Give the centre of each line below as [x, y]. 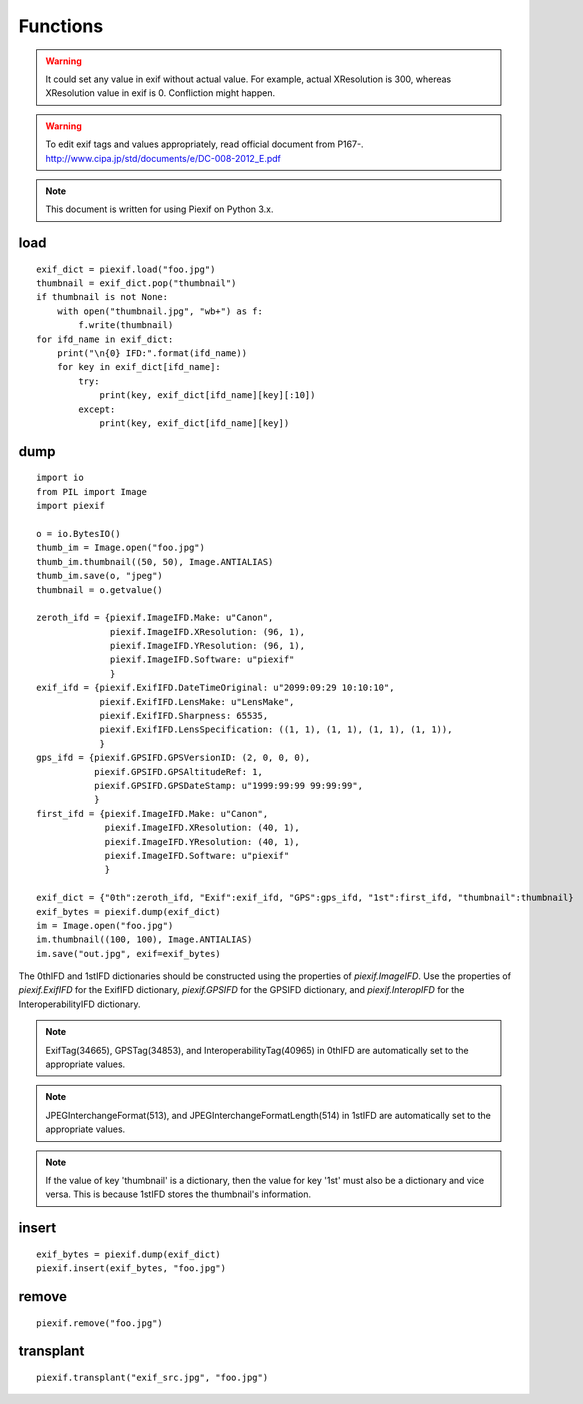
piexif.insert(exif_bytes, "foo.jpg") [131, 1268]
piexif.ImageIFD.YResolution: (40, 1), [202, 841]
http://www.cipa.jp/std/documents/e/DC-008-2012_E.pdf [163, 158]
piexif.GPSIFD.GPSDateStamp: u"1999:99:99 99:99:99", [228, 785]
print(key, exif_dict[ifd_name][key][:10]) [207, 395]
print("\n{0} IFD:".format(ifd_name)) [152, 353]
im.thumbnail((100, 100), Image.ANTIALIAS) [144, 939]
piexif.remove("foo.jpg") [100, 1323]
